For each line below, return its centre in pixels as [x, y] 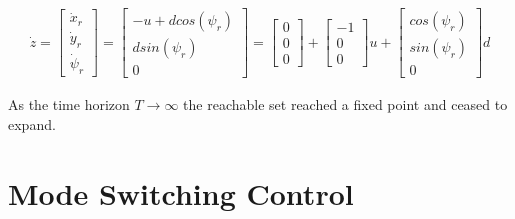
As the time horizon [69, 104]
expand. [32, 123]
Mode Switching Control [181, 192]
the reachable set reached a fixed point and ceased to [345, 104]
